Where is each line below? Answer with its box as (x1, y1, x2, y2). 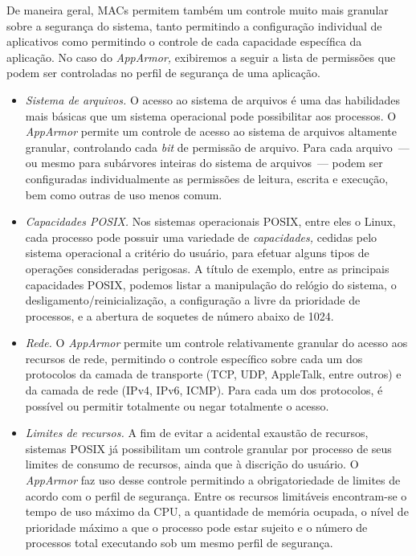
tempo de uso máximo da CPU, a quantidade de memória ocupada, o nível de (25, 503, 409, 520)
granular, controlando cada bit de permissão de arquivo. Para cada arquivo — (25, 138, 410, 155)
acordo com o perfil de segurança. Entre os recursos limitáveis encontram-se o (25, 487, 407, 504)
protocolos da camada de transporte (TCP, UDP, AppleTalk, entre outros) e (25, 366, 402, 382)
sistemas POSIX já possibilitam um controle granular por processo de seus (25, 439, 392, 456)
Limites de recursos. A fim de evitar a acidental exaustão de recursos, (25, 424, 369, 441)
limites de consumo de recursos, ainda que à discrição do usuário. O (25, 456, 359, 472)
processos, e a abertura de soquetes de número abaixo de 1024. (25, 307, 334, 324)
